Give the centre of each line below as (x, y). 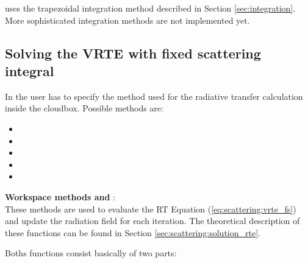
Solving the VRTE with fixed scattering (133, 53)
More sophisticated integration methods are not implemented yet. (127, 20)
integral (30, 70)
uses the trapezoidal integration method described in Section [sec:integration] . (150, 8)
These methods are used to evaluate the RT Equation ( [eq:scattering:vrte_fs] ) (151, 209)
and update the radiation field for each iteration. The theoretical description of (152, 221)
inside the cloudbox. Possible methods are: (84, 108)
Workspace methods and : (60, 196)
